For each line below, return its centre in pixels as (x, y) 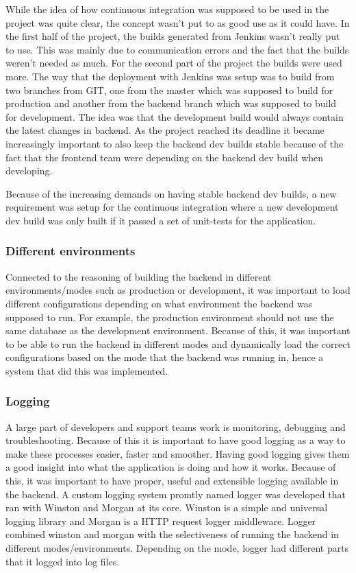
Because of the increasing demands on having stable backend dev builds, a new (171, 193)
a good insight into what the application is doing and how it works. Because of (171, 467)
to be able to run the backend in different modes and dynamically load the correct (178, 343)
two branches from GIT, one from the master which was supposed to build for (169, 90)
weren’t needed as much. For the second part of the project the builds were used (174, 63)
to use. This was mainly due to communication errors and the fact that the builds (177, 49)
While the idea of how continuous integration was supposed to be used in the (167, 9)
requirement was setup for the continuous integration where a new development (172, 207)
